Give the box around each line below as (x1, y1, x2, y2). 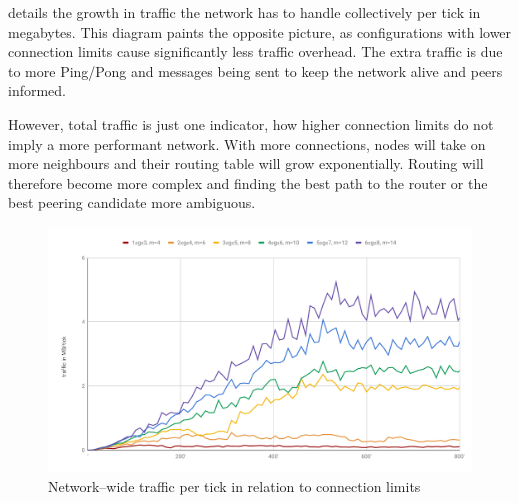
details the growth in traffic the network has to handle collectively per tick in (8, 2, 481, 22)
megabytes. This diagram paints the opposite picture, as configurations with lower (8, 21, 512, 42)
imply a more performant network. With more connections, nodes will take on (8, 133, 486, 154)
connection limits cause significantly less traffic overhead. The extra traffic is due (8, 41, 503, 62)
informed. (8, 80, 67, 101)
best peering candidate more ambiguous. (8, 192, 256, 213)
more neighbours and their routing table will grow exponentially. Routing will (8, 153, 484, 174)
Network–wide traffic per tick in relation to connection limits (48, 476, 421, 497)
